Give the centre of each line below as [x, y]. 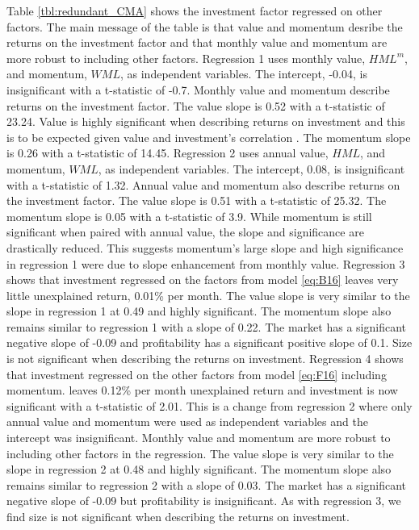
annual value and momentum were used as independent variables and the [187, 421]
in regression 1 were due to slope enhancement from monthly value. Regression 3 [206, 263]
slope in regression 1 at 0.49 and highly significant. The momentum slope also [199, 311]
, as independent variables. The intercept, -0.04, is [243, 74]
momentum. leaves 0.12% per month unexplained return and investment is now [202, 390]
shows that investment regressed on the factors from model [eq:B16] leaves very [203, 280]
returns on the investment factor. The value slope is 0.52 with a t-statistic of [196, 105]
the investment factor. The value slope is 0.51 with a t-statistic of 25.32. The [197, 200]
